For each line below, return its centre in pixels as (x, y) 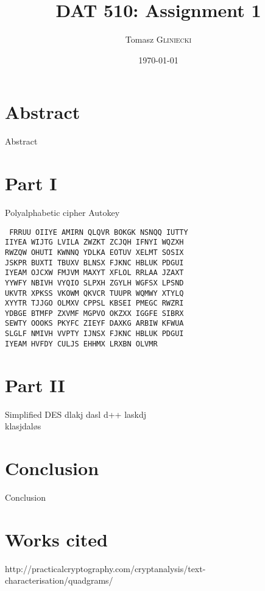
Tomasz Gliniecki (158, 39)
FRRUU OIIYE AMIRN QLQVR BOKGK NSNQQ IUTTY (99, 232)
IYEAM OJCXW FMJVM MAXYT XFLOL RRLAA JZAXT (94, 273)
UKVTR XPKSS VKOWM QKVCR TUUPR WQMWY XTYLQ (94, 293)
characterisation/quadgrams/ (59, 580)
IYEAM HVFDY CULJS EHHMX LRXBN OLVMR (81, 344)
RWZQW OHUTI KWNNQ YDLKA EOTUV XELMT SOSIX (94, 252)
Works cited (56, 539)
